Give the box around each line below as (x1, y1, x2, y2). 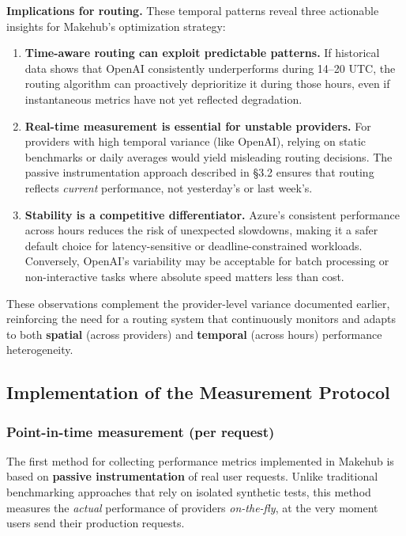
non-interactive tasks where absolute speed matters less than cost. (24, 268, 344, 284)
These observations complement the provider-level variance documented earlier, (6, 295, 390, 311)
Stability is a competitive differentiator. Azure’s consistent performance (24, 206, 400, 222)
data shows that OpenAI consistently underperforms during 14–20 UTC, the (24, 59, 396, 76)
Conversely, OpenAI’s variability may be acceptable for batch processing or (24, 253, 389, 269)
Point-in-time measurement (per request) (6, 421, 275, 441)
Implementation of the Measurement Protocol (6, 380, 390, 405)
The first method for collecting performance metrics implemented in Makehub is (6, 452, 394, 469)
